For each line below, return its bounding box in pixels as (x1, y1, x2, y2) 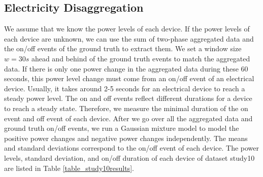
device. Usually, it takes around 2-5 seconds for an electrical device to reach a (4, 83, 245, 93)
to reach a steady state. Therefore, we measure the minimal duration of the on (4, 102, 248, 113)
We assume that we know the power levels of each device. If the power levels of (4, 23, 250, 34)
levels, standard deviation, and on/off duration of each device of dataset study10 (4, 152, 255, 163)
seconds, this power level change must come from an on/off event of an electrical (4, 73, 254, 84)
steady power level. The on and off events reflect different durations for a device (4, 93, 252, 103)
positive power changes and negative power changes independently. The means (4, 132, 248, 143)
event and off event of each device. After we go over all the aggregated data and (4, 113, 253, 123)
